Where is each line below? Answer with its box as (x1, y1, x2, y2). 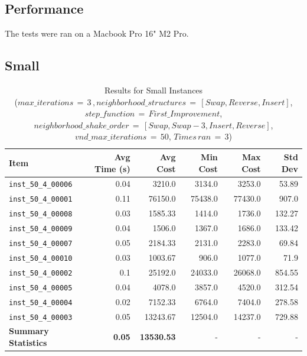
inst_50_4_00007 (9, 240, 73, 248)
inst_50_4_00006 (9, 180, 73, 189)
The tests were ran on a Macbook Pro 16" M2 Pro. (5, 27, 189, 40)
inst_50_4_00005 (9, 283, 73, 292)
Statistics (9, 336, 47, 349)
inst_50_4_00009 (9, 225, 73, 234)
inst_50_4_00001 (9, 195, 73, 204)
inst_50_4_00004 (9, 298, 73, 307)
